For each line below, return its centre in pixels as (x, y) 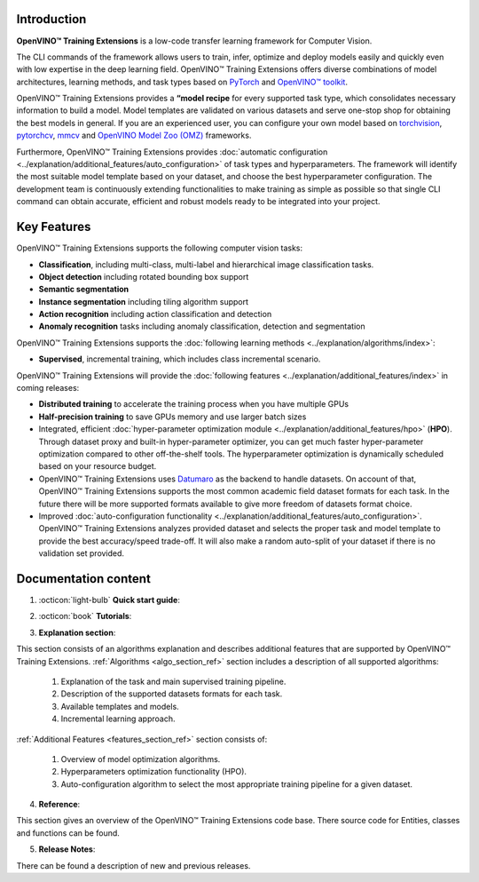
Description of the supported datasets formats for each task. (172, 694)
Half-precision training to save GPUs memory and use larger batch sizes (173, 417)
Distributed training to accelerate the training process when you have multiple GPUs (194, 404)
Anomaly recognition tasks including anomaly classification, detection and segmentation (202, 326)
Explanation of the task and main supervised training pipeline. (173, 681)
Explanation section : (77, 632)
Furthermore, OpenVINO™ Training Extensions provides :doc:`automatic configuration (172, 152)
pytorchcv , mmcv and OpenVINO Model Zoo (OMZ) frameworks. (134, 135)
